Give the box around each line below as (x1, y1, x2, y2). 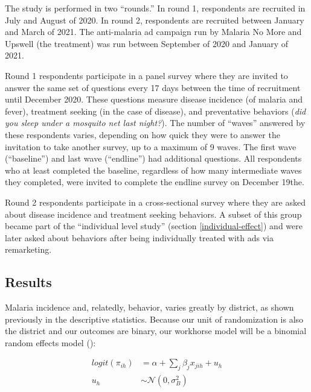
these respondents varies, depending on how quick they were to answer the (5, 128, 280, 141)
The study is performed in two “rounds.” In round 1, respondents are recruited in (5, 2, 306, 14)
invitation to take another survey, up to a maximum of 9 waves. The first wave (5, 140, 297, 153)
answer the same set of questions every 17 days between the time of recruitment (5, 81, 301, 93)
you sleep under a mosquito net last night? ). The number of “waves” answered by (5, 116, 306, 129)
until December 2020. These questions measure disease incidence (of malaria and (5, 93, 303, 106)
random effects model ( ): (5, 336, 96, 349)
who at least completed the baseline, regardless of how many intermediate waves (5, 163, 302, 176)
